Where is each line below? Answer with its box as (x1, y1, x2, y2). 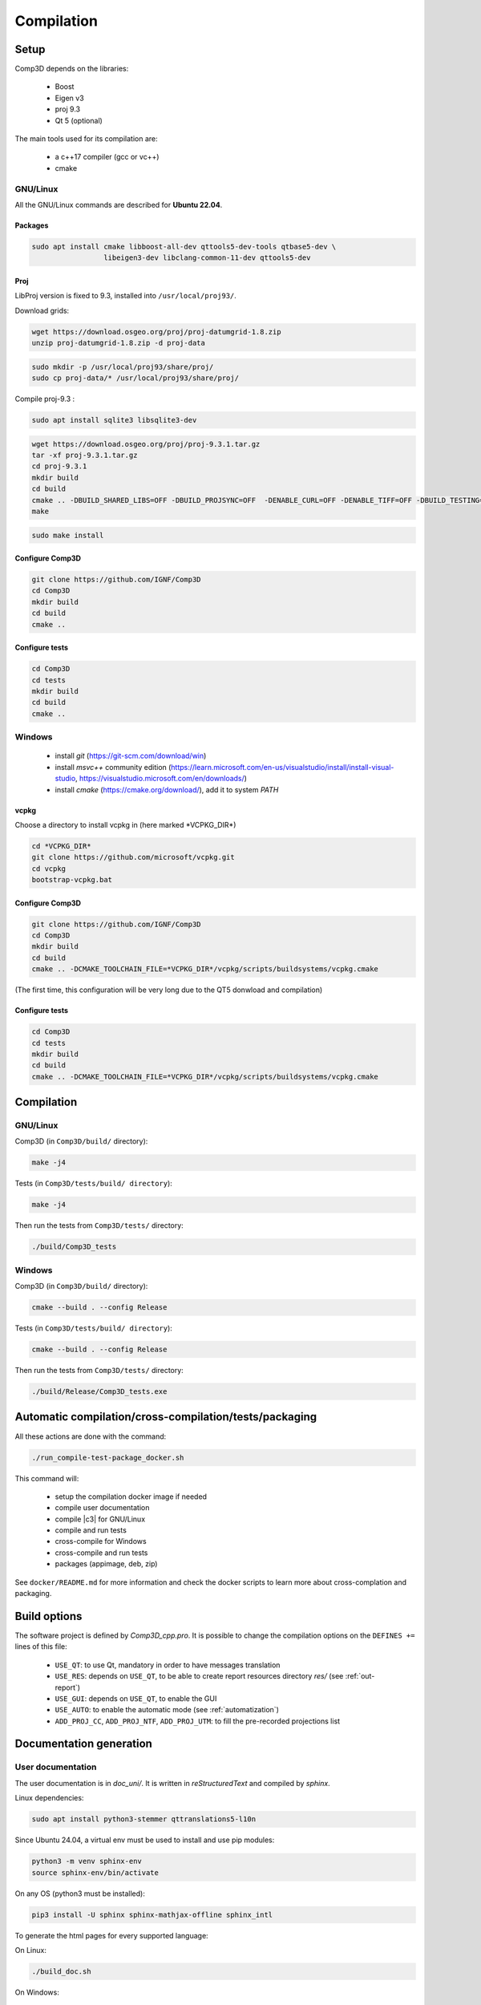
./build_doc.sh (31, 1967, 91, 1976)
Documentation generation (14, 1737, 152, 1751)
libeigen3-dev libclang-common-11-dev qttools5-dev (103, 253, 311, 262)
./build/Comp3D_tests (31, 1242, 117, 1251)
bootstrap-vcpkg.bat (31, 875, 112, 885)
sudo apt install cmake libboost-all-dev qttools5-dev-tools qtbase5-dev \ (31, 241, 337, 251)
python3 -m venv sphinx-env (31, 1857, 142, 1866)
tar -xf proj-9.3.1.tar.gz (31, 450, 138, 460)
